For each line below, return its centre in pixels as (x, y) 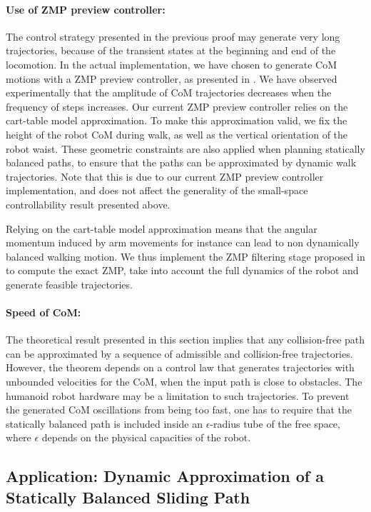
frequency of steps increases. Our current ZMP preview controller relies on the (177, 106)
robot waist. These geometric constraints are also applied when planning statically (185, 148)
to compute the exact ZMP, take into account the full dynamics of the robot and (182, 270)
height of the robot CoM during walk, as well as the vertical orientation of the (177, 134)
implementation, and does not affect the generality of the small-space (157, 190)
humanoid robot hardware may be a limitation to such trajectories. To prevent (178, 395)
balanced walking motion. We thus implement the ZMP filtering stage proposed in (185, 256)
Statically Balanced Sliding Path (128, 497)
